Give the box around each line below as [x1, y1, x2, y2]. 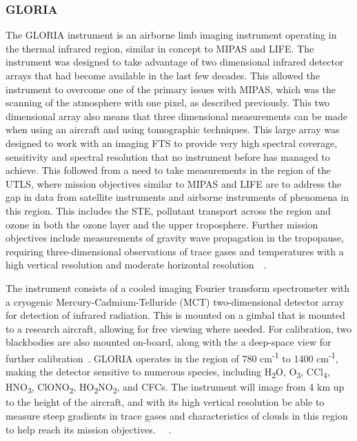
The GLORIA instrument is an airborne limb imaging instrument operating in [6, 28, 337, 42]
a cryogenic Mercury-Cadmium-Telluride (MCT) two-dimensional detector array [6, 294, 345, 308]
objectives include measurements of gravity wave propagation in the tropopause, [6, 231, 344, 245]
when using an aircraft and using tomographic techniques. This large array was [6, 122, 340, 137]
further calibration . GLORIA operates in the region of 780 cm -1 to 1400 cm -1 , [6, 349, 338, 365]
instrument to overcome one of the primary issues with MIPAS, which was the [6, 81, 336, 96]
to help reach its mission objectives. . [6, 422, 172, 436]
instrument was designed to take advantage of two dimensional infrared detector [6, 55, 344, 69]
